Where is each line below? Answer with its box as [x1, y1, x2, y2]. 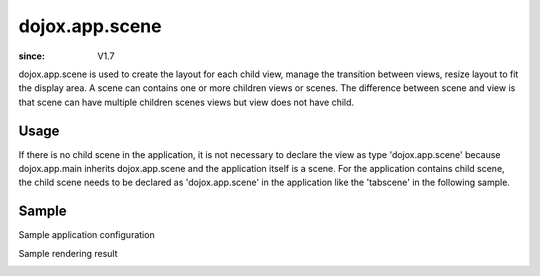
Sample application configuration [18, 229, 155, 241]
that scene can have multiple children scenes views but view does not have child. [18, 96, 355, 108]
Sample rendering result [18, 247, 119, 259]
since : [18, 50, 45, 62]
